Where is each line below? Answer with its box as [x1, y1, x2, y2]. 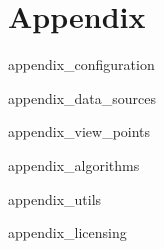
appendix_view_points [8, 121, 151, 142]
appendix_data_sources [8, 87, 156, 108]
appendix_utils [8, 188, 102, 209]
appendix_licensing [8, 222, 127, 243]
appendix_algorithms [8, 154, 140, 175]
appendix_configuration [8, 54, 155, 75]
